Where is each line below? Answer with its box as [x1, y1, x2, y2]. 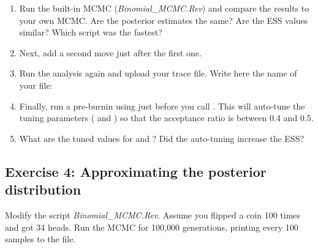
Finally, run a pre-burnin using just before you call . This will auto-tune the [19, 99, 305, 112]
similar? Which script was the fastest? [19, 26, 162, 39]
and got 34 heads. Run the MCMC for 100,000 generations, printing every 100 [5, 220, 298, 233]
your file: [19, 78, 53, 91]
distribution [5, 180, 81, 199]
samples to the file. [5, 232, 76, 245]
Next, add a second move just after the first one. [19, 46, 202, 59]
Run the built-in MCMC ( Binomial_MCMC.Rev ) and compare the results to [19, 2, 309, 14]
